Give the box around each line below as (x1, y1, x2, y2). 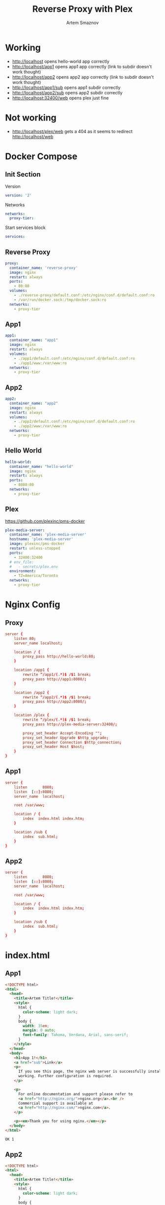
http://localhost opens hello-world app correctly (12, 58, 110, 64)
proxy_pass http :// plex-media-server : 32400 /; (23, 721, 118, 727)
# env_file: (9, 559, 34, 565)
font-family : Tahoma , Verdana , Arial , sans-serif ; (23, 1033, 129, 1037)
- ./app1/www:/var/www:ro (14, 360, 67, 366)
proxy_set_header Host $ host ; (23, 745, 84, 749)
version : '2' (5, 193, 32, 198)
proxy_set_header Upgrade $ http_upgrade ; (23, 735, 109, 740)
